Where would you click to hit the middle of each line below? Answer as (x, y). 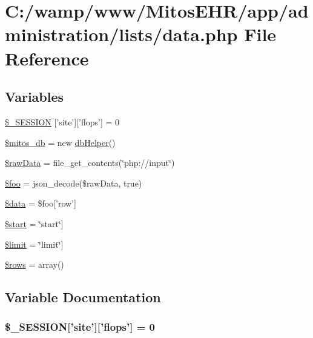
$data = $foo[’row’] (41, 203)
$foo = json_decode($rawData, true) (74, 183)
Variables (35, 97)
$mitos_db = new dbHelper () (60, 142)
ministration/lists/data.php (121, 34)
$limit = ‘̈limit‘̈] (34, 244)
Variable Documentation (83, 297)
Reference (47, 58)
